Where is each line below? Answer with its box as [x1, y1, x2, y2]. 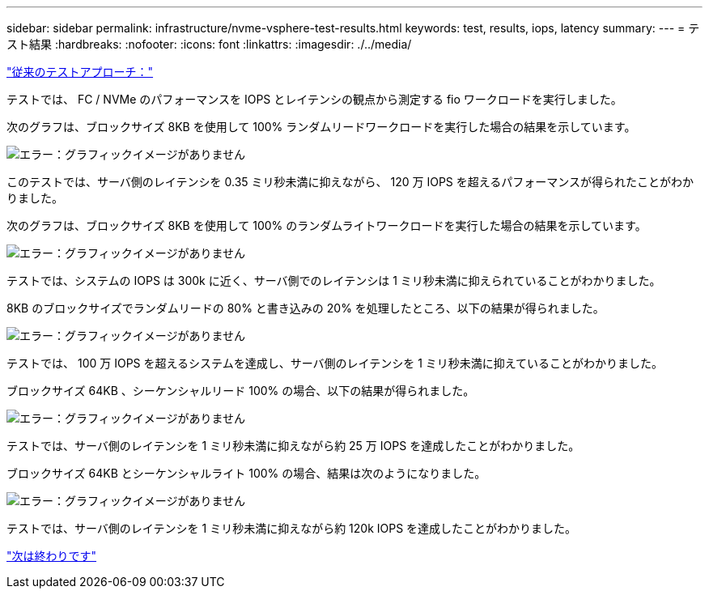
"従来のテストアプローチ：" [6, 65, 154, 79]
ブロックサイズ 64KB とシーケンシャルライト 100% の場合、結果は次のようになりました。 [6, 466, 486, 480]
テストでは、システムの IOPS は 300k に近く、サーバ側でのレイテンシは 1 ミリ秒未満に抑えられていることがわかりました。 [6, 274, 661, 287]
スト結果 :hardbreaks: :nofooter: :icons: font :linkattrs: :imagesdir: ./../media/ [6, 37, 412, 51]
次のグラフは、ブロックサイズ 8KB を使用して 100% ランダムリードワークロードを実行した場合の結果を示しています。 [6, 120, 636, 134]
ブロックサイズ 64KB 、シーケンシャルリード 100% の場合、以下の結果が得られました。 [6, 384, 475, 397]
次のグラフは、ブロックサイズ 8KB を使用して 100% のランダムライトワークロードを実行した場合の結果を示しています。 [6, 219, 647, 232]
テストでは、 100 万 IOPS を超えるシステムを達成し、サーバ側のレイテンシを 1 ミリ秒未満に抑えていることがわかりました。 [6, 356, 664, 370]
